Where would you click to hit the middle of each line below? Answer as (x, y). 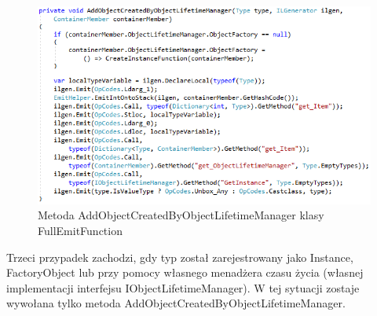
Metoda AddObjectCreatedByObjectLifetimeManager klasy (181, 215)
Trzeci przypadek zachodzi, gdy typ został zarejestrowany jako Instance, (180, 257)
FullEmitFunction (80, 231)
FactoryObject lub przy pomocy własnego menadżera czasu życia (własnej (185, 272)
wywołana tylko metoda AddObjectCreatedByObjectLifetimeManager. (176, 303)
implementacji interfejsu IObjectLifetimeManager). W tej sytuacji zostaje (183, 287)
